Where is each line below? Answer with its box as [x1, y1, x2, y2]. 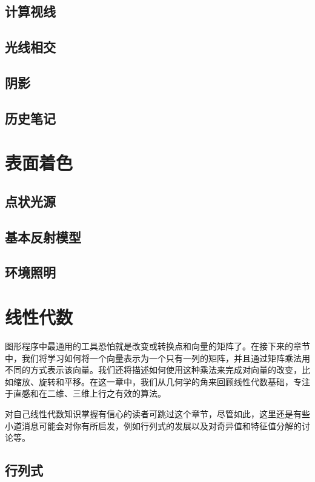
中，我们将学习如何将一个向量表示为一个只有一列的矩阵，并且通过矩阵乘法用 [5, 351, 310, 364]
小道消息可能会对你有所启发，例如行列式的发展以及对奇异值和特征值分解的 [5, 419, 302, 432]
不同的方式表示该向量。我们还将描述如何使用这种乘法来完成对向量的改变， [5, 363, 302, 376]
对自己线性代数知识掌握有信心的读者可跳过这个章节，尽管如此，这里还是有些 [5, 407, 310, 420]
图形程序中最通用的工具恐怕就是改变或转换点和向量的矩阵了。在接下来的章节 [5, 339, 310, 352]
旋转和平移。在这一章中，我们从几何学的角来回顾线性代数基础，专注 [38, 375, 310, 388]
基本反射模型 [5, 227, 81, 246]
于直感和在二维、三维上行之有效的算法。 [5, 387, 166, 400]
